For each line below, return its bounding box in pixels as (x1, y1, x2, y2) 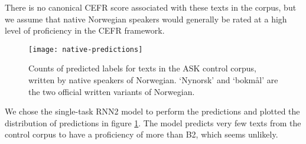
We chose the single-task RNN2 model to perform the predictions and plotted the (5, 105, 300, 117)
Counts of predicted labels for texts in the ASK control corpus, (28, 62, 256, 74)
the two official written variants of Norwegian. (28, 85, 195, 97)
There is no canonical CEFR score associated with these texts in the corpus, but (5, 1, 297, 13)
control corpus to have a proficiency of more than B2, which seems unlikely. (5, 128, 278, 140)
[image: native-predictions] (28, 45, 143, 54)
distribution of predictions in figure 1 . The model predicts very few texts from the (5, 116, 301, 129)
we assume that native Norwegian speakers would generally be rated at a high (5, 12, 287, 25)
